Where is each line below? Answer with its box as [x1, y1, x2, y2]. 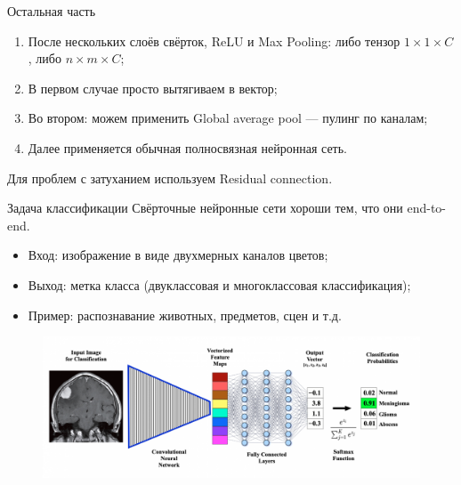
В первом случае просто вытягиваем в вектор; [28, 78, 278, 97]
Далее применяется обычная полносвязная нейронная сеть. [28, 138, 347, 157]
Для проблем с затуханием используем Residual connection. [7, 168, 333, 187]
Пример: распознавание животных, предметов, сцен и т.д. [28, 305, 342, 324]
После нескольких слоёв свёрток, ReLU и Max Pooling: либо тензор [28, 31, 400, 50]
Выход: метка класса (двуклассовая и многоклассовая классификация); [28, 275, 411, 294]
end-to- [407, 198, 447, 217]
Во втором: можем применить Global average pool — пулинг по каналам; [28, 109, 428, 127]
